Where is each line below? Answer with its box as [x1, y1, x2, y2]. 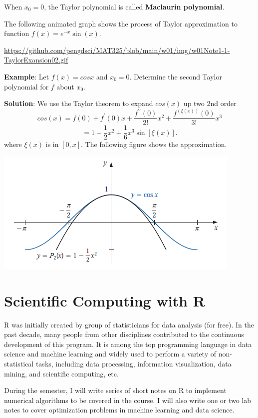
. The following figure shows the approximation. [81, 139, 227, 149]
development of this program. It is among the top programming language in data [4, 338, 252, 349]
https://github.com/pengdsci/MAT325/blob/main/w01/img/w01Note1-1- [4, 44, 230, 55]
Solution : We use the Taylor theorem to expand [4, 98, 153, 108]
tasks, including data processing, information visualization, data [35, 358, 232, 369]
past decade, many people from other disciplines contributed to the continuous [4, 329, 244, 339]
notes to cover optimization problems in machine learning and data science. [4, 404, 235, 415]
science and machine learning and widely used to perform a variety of [4, 348, 216, 359]
